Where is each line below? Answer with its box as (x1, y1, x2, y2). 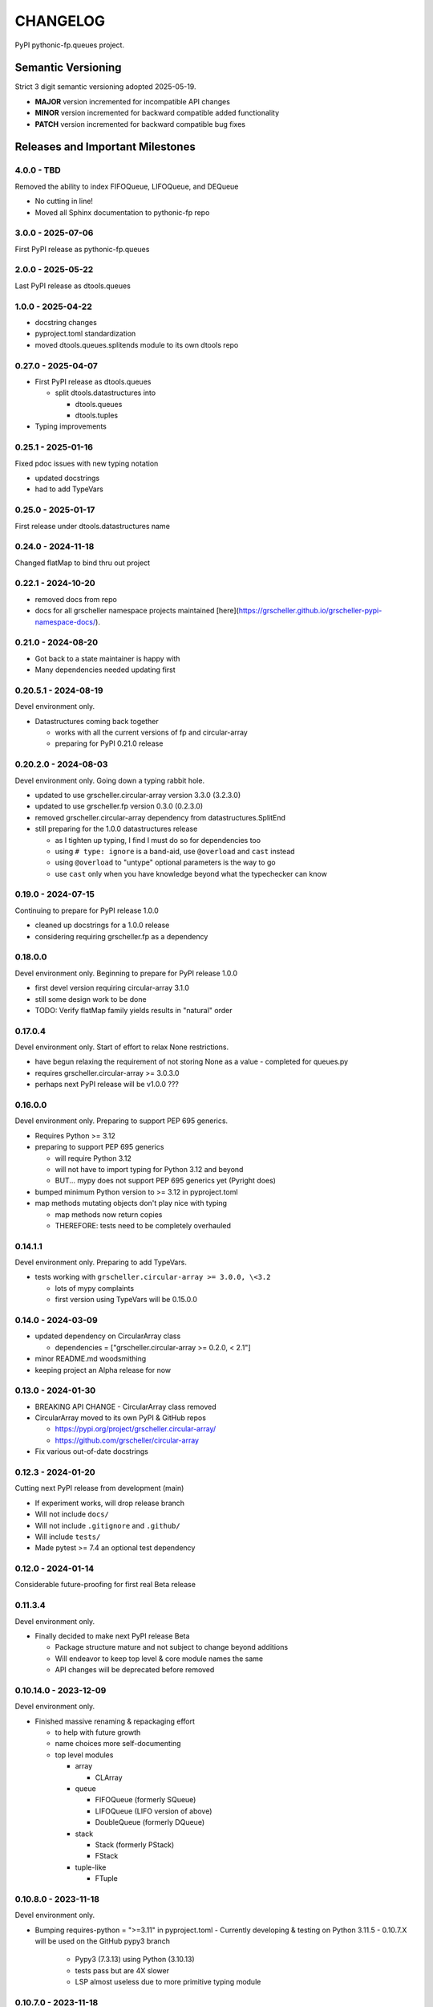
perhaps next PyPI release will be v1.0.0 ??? (34, 1080, 180, 1089)
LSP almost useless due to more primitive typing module (75, 1977, 261, 1987)
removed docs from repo (34, 594, 118, 604)
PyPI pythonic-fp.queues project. (14, 40, 124, 50)
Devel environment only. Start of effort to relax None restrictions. (14, 1042, 229, 1052)
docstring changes (34, 317, 98, 327)
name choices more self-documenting (55, 1739, 181, 1748)
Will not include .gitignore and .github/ (34, 1521, 180, 1530)
